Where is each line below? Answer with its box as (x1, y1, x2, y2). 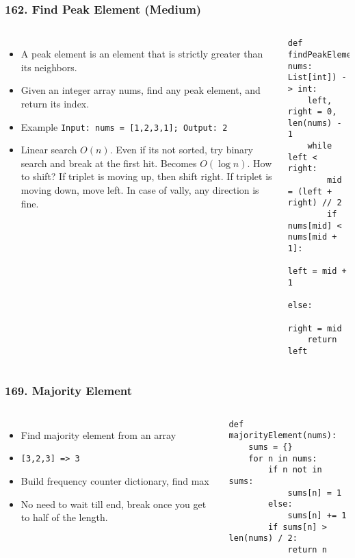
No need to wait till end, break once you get (21, 496, 207, 511)
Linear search (21, 142, 77, 157)
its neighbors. (21, 60, 77, 74)
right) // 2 (287, 198, 342, 208)
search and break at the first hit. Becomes (21, 155, 197, 170)
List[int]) (287, 73, 337, 83)
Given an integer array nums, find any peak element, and (21, 83, 261, 97)
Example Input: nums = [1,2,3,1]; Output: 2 (21, 119, 228, 134)
